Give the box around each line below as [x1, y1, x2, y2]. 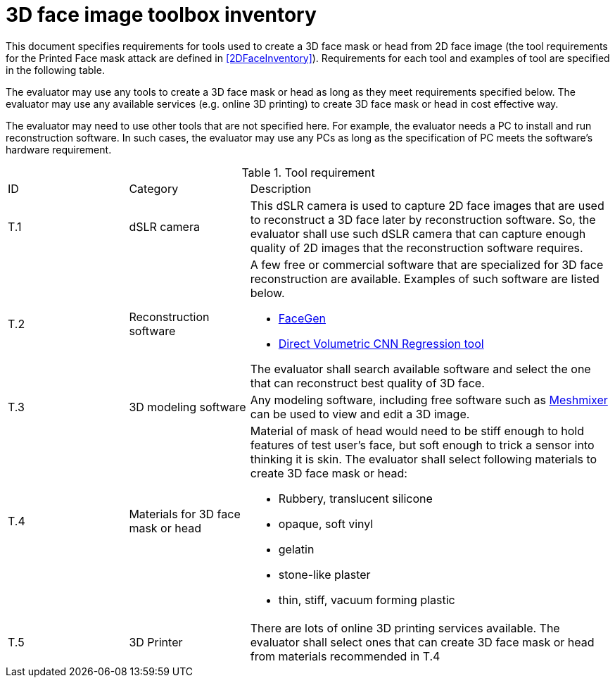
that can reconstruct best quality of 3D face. [250, 375, 485, 390]
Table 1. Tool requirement [241, 165, 375, 180]
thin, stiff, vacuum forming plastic [278, 592, 455, 607]
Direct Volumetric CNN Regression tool [278, 336, 484, 351]
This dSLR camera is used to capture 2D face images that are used [250, 198, 604, 213]
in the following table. [6, 63, 105, 76]
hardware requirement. [6, 143, 112, 156]
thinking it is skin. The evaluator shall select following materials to [250, 451, 597, 466]
